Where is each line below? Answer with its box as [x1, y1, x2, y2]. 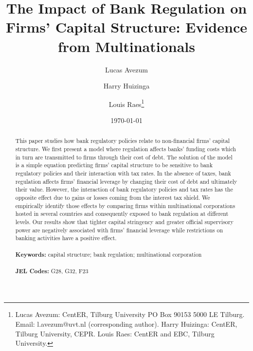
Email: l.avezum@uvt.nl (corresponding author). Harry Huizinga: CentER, [15, 319, 237, 329]
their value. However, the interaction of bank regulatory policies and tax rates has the [15, 185, 233, 193]
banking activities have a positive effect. [15, 234, 117, 242]
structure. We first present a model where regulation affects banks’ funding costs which [15, 144, 236, 153]
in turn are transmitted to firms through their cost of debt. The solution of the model [15, 153, 233, 161]
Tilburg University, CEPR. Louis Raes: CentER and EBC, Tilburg [15, 328, 215, 338]
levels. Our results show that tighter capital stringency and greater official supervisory [15, 217, 234, 226]
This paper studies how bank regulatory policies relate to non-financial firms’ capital [15, 137, 230, 145]
